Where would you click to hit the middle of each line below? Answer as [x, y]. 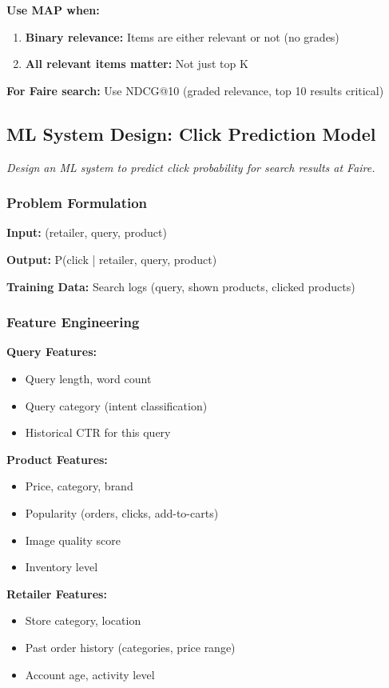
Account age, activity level [90, 674]
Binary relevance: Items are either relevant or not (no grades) [182, 36]
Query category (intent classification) [116, 405]
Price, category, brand [79, 486]
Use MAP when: [53, 10]
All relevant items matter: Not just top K [137, 64]
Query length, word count [88, 378]
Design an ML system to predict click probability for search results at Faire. [191, 167]
